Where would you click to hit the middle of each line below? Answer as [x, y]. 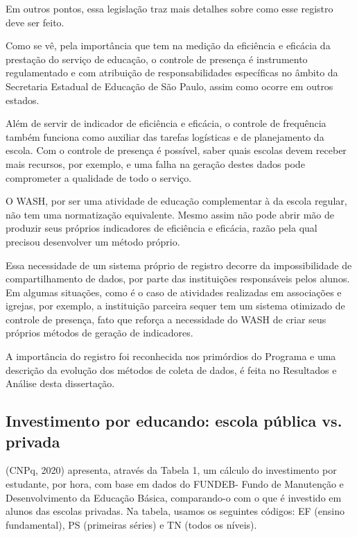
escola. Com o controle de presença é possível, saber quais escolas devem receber [176, 150]
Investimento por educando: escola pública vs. [174, 421]
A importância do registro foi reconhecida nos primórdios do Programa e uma [171, 356]
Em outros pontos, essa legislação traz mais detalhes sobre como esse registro [169, 8]
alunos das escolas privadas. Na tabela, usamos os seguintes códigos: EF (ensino [175, 511]
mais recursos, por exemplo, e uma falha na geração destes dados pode [155, 163]
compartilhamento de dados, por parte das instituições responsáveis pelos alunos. [178, 279]
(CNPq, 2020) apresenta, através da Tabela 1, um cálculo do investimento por [171, 470]
